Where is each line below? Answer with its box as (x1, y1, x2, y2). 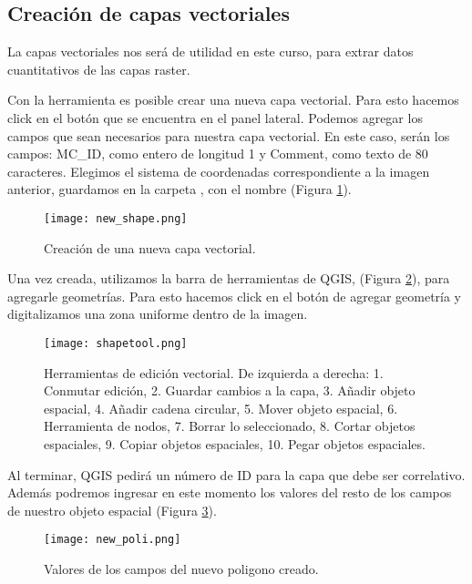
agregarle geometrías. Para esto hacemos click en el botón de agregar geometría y (7, 286, 462, 305)
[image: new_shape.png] (44, 211, 188, 225)
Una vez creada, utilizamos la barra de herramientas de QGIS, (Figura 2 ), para (7, 269, 450, 288)
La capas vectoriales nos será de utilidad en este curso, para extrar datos (7, 42, 414, 61)
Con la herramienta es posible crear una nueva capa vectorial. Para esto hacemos (7, 90, 459, 109)
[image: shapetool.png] (44, 336, 188, 350)
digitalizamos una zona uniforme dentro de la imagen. (7, 304, 308, 323)
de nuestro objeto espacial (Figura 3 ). (7, 500, 217, 519)
